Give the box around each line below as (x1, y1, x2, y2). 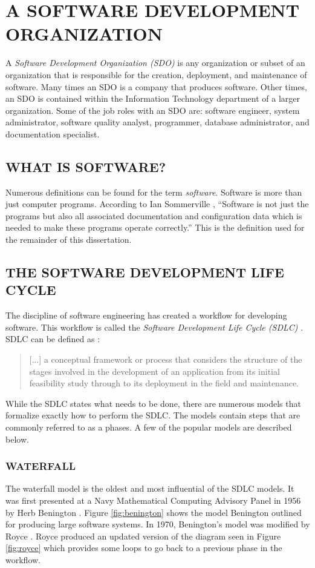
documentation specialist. (5, 127, 100, 140)
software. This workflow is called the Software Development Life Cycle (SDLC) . (5, 320, 304, 333)
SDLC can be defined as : (5, 332, 100, 345)
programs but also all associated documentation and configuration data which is (5, 209, 302, 222)
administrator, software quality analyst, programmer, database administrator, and (5, 116, 310, 128)
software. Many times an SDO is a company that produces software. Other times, (5, 80, 307, 93)
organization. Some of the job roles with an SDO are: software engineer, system (5, 104, 300, 116)
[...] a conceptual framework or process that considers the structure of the (29, 353, 302, 366)
